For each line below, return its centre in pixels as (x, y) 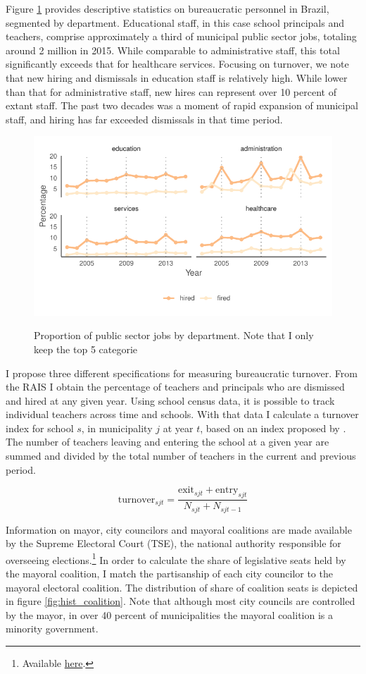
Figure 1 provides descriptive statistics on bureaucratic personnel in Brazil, (168, 8)
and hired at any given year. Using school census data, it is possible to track (170, 400)
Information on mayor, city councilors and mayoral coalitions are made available (179, 529)
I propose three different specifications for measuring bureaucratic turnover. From (182, 373)
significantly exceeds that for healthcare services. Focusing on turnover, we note (177, 64)
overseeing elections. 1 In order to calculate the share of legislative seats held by (176, 558)
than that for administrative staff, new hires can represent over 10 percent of (171, 91)
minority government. (52, 629)
